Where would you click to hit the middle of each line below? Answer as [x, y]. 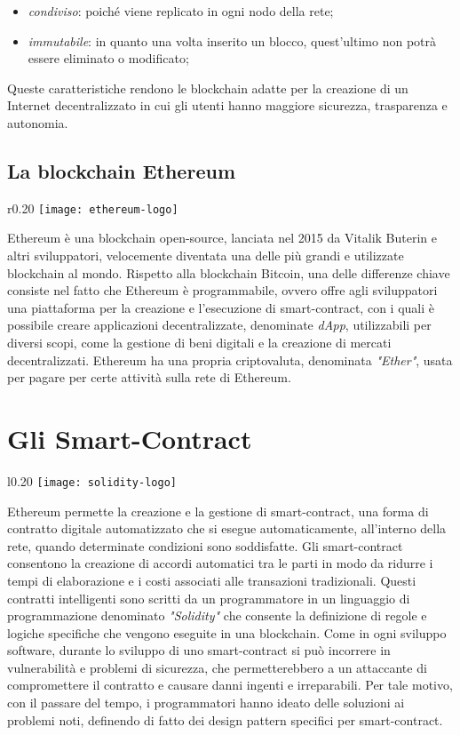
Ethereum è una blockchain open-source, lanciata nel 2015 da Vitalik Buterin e [222, 238]
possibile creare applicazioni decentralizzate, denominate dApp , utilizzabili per [219, 325]
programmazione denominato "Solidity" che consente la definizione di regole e [217, 615]
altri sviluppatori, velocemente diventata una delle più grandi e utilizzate [206, 256]
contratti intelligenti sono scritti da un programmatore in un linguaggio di [209, 598]
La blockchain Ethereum [121, 170]
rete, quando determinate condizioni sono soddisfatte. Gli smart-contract [205, 545]
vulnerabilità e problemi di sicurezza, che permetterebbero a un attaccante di [217, 667]
